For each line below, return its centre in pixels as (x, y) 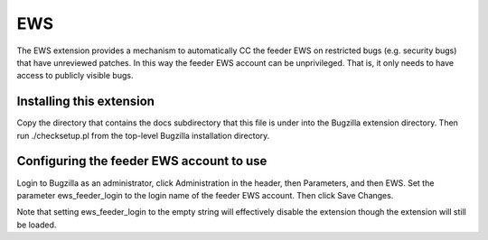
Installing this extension (86, 102)
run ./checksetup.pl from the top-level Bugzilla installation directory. (143, 135)
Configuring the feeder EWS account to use (142, 161)
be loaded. (37, 225)
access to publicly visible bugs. (75, 76)
